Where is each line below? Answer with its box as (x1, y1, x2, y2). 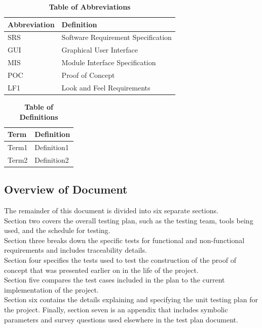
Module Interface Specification (61, 57, 156, 68)
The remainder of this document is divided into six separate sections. (4, 205, 218, 216)
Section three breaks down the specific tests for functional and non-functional (4, 235, 245, 245)
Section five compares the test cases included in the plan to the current (4, 274, 225, 285)
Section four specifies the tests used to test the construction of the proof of (4, 255, 236, 265)
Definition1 (34, 142, 69, 152)
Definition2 (34, 154, 69, 165)
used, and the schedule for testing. (4, 225, 110, 236)
